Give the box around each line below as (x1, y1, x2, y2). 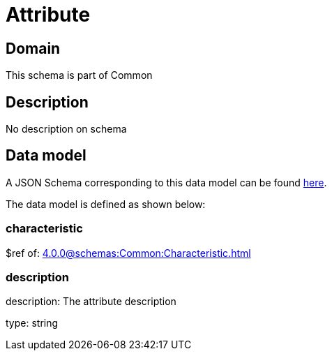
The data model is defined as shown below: (6, 198, 206, 210)
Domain (6, 39, 61, 57)
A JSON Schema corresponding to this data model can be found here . (6, 176, 327, 188)
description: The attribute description (6, 295, 176, 308)
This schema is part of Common (6, 69, 153, 82)
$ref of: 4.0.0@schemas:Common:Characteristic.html (6, 246, 251, 259)
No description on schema (6, 123, 127, 135)
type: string (6, 317, 59, 329)
